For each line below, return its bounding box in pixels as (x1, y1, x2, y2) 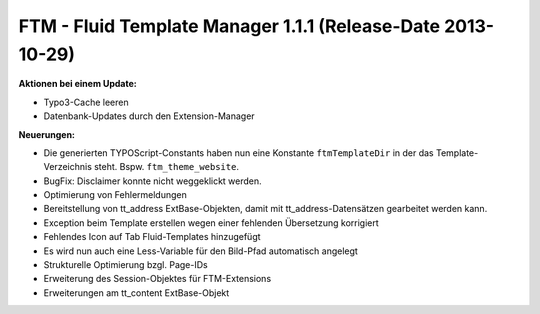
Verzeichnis (43, 161, 92, 173)
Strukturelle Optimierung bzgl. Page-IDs (43, 259, 209, 271)
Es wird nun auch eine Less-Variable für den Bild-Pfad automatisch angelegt (43, 245, 359, 257)
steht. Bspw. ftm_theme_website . (93, 161, 240, 173)
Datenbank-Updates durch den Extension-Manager (43, 110, 255, 122)
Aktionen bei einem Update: (18, 78, 137, 90)
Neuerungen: (18, 128, 75, 140)
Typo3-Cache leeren (43, 96, 129, 108)
